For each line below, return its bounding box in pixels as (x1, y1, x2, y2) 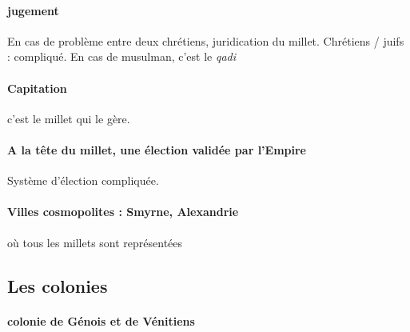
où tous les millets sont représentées (7, 234, 183, 250)
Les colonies (7, 273, 108, 298)
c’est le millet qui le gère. (7, 110, 130, 126)
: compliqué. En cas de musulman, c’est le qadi (7, 48, 236, 65)
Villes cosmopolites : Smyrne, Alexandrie (7, 203, 239, 220)
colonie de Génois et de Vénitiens (7, 312, 195, 329)
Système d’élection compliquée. (7, 172, 159, 189)
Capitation (7, 79, 67, 96)
